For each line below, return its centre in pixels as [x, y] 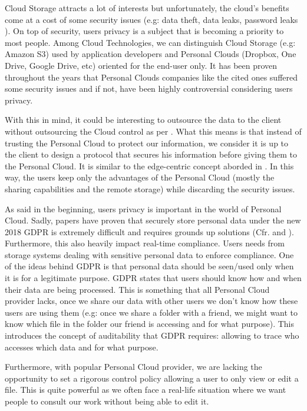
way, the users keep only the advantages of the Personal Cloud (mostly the [140, 177]
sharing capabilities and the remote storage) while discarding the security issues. [150, 188]
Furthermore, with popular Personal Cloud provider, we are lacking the [133, 367]
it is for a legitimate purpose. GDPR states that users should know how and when [153, 278]
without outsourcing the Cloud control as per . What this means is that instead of [153, 131]
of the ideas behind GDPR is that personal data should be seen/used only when [149, 266]
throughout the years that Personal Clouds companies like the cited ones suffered [151, 77]
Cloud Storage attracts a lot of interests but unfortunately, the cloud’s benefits [147, 8]
